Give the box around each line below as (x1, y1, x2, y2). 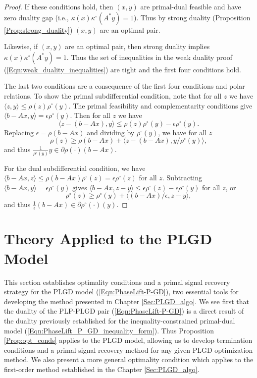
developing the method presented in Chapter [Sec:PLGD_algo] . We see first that (4, 296, 249, 306)
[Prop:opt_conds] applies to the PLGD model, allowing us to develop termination (4, 335, 253, 345)
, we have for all (158, 127, 206, 137)
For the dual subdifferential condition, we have (4, 162, 146, 173)
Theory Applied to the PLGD (4, 228, 212, 249)
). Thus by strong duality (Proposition (134, 12, 251, 22)
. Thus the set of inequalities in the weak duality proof (66, 52, 232, 62)
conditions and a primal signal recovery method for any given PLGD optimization (4, 344, 253, 355)
